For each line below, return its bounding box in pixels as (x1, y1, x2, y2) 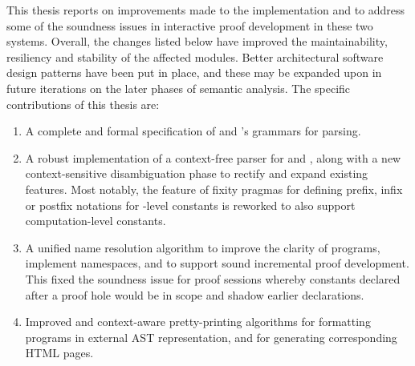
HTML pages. (25, 344, 94, 361)
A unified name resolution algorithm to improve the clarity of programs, (25, 239, 380, 255)
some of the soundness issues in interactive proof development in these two (6, 17, 373, 34)
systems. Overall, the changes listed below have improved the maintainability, (6, 33, 388, 50)
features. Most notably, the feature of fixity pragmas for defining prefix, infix (25, 180, 403, 197)
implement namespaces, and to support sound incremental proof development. (25, 255, 409, 271)
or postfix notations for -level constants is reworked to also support (25, 196, 356, 213)
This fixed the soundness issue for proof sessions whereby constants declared (25, 270, 401, 287)
